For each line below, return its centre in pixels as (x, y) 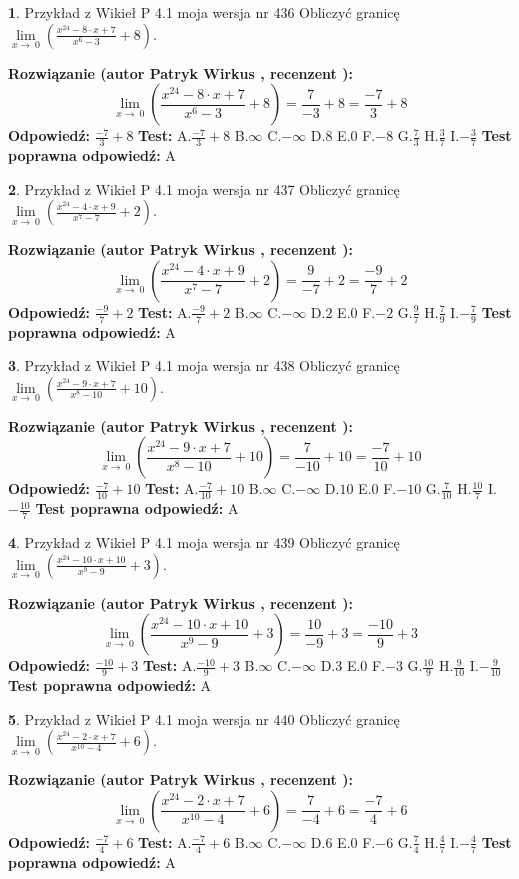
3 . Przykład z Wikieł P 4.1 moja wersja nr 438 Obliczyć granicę (204, 365)
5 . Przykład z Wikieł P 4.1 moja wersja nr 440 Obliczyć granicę (204, 718)
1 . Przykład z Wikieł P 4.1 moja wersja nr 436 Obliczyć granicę (204, 12)
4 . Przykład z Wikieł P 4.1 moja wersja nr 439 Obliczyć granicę (204, 542)
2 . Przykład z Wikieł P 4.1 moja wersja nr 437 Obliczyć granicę (204, 188)
